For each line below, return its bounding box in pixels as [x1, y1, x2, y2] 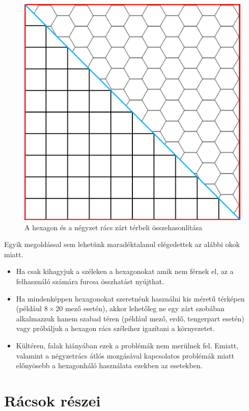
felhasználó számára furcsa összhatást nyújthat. [16, 276, 164, 286]
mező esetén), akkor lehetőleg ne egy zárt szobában [65, 303, 225, 314]
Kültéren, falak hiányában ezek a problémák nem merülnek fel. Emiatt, [16, 340, 239, 350]
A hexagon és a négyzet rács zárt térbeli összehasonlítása [24, 222, 202, 232]
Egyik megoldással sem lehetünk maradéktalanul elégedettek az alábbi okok [4, 239, 240, 250]
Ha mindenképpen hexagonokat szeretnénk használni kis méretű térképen [16, 293, 245, 304]
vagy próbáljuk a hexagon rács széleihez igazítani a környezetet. [16, 323, 215, 334]
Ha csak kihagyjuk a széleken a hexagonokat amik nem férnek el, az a [16, 266, 234, 277]
